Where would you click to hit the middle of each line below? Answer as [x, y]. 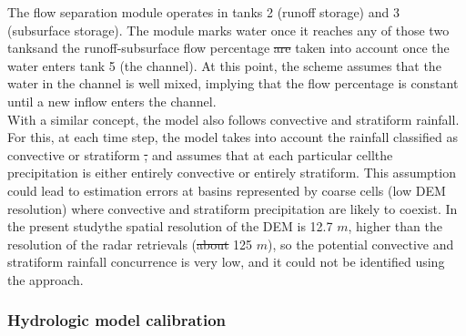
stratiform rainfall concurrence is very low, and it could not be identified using [226, 262]
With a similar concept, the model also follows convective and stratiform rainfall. [233, 119]
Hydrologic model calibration [116, 320]
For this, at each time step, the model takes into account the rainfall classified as [233, 137]
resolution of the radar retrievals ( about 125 [130, 244]
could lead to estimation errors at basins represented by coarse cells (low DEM [227, 190]
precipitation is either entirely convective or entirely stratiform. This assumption [232, 173]
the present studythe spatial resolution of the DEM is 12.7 [170, 226]
